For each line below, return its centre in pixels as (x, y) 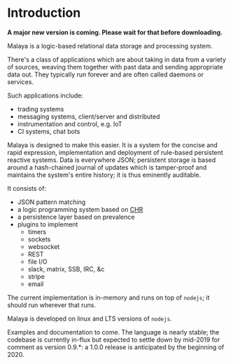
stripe (36, 276)
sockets (39, 239)
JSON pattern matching (51, 202)
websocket (44, 246)
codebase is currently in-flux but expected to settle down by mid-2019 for (114, 339)
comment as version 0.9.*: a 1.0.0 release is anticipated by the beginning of (116, 347)
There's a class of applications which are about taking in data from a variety (116, 59)
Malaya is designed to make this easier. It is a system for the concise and (113, 144)
